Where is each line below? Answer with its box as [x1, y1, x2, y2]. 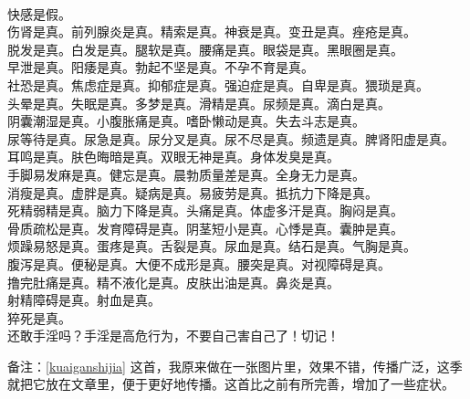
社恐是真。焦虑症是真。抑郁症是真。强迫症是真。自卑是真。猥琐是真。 [7, 75, 429, 94]
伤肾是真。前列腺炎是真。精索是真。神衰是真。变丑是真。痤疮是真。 [7, 22, 416, 41]
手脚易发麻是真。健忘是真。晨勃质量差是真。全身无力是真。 [7, 164, 365, 184]
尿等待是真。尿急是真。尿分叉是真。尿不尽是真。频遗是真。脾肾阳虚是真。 [7, 129, 454, 148]
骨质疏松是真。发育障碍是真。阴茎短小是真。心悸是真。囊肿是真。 [7, 218, 403, 237]
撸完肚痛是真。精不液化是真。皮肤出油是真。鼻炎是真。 [7, 272, 339, 291]
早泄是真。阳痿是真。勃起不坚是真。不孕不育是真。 [7, 58, 314, 77]
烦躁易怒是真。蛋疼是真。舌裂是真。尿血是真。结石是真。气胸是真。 [7, 236, 416, 256]
